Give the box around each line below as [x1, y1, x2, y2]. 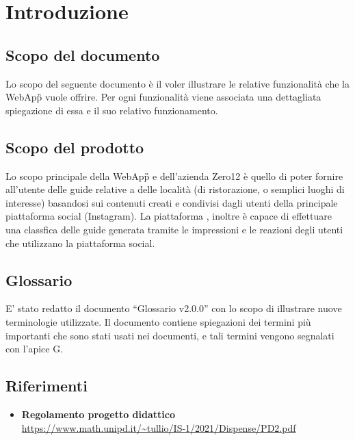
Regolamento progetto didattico [21, 406, 175, 421]
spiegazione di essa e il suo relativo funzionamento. [5, 103, 218, 117]
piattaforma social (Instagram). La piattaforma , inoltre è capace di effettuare [5, 209, 332, 223]
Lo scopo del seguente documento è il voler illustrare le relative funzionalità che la [5, 76, 350, 90]
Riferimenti [5, 375, 88, 396]
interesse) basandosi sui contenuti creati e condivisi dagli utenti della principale [5, 195, 338, 209]
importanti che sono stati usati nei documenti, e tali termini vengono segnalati [5, 328, 334, 342]
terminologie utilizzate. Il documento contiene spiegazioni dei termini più [5, 314, 311, 328]
